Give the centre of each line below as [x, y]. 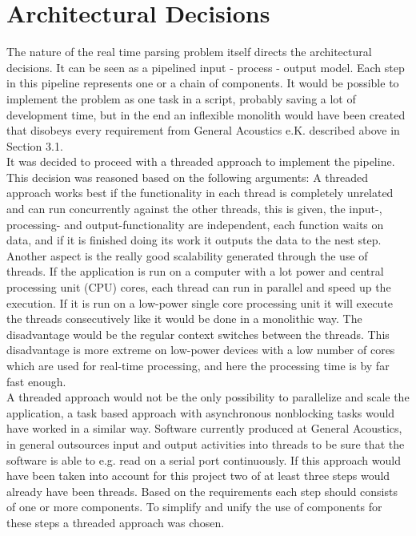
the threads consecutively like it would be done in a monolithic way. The [184, 318]
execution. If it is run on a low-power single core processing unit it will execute [200, 302]
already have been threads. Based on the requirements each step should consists [202, 491]
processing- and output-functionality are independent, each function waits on [195, 224]
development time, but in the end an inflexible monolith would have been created [206, 114]
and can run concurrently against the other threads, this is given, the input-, [194, 209]
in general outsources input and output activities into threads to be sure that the [206, 443]
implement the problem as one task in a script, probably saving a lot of [181, 98]
